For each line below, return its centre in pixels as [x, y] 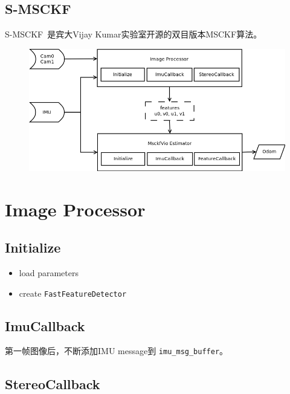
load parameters [49, 273]
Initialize [33, 247]
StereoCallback [53, 383]
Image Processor [75, 209]
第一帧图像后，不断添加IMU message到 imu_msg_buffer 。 [117, 351]
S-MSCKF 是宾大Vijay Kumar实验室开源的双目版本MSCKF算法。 [134, 34]
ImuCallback [45, 325]
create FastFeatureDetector [73, 293]
